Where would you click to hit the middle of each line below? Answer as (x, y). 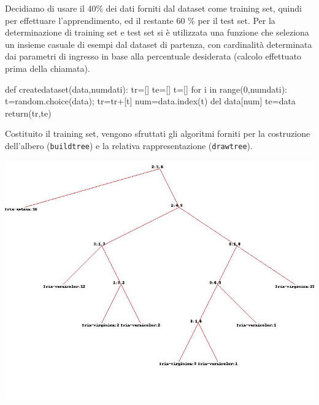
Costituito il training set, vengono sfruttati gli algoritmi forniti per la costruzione (158, 133)
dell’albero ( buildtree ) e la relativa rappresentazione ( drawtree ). (129, 145)
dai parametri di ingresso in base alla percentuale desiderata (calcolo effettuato (153, 56)
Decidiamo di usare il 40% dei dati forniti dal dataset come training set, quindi (153, 8)
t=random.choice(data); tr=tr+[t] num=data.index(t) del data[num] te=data (150, 101)
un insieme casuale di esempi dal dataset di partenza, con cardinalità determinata (159, 44)
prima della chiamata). (48, 68)
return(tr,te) (28, 113)
